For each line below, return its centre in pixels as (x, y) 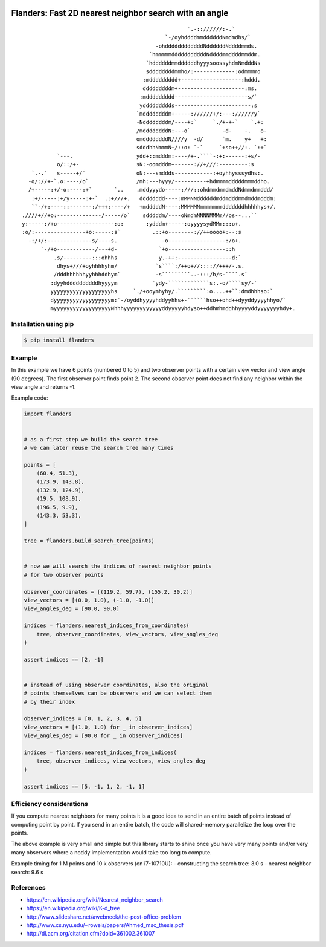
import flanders (48, 414)
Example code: (30, 398)
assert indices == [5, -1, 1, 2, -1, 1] (84, 786)
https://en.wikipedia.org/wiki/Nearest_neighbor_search (94, 900)
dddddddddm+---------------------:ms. (200, 88)
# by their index (50, 702)
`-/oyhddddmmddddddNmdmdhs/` (208, 37)
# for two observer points (64, 575)
